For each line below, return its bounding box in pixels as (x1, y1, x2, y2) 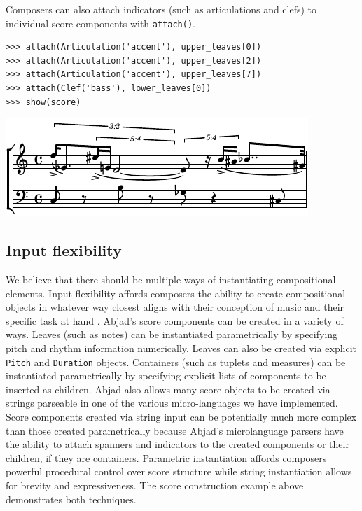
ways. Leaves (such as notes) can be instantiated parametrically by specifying (6, 327, 338, 342)
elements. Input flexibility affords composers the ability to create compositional (6, 286, 346, 300)
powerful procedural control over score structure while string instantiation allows (6, 464, 352, 479)
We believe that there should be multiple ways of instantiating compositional (6, 272, 336, 287)
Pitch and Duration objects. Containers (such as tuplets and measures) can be (6, 354, 346, 369)
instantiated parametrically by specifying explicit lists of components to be (6, 368, 326, 383)
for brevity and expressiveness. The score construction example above (6, 477, 304, 492)
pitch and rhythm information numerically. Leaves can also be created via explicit (6, 340, 357, 355)
